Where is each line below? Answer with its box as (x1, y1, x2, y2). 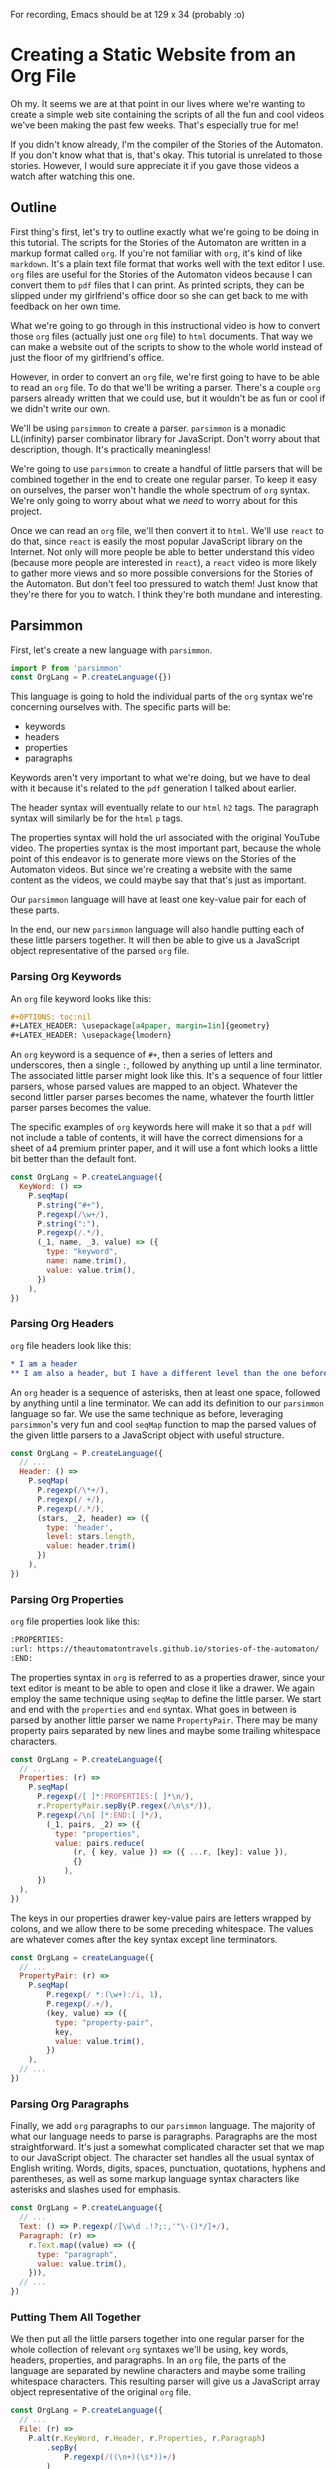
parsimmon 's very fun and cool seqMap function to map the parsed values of (10, 1418, 317, 1430)
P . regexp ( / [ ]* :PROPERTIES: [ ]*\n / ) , (36, 1792, 195, 1802)
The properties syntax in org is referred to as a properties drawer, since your (10, 1671, 326, 1683)
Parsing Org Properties (10, 1592, 124, 1606)
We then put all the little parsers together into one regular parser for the (10, 2333, 305, 2345)
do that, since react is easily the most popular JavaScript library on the (10, 535, 303, 547)
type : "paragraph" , (36, 2249, 118, 2259)
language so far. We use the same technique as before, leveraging (10, 1407, 284, 1419)
